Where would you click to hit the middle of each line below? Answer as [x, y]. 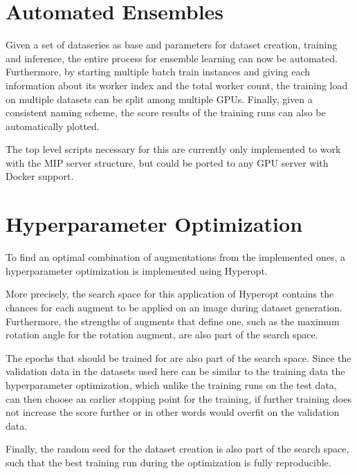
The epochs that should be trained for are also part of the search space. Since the [178, 357]
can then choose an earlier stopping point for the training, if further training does [178, 398]
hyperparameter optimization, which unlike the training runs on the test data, [171, 384]
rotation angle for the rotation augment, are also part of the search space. [162, 335]
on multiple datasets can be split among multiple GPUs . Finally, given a [159, 99]
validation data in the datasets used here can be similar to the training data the [175, 371]
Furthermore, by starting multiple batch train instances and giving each [158, 72]
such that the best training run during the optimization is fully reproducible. [168, 462]
